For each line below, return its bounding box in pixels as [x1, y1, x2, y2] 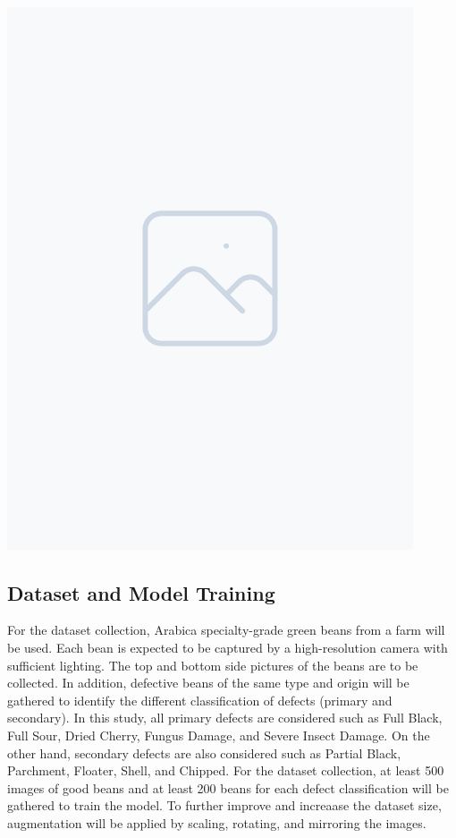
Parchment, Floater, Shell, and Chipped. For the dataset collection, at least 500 [7, 761, 444, 780]
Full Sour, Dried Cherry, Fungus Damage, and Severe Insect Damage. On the [7, 725, 430, 744]
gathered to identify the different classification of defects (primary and [7, 690, 393, 709]
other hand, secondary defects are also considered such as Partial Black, [7, 743, 401, 762]
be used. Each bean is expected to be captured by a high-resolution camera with [7, 637, 448, 656]
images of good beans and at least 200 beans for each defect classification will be [7, 778, 449, 797]
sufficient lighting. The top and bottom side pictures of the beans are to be [7, 655, 418, 674]
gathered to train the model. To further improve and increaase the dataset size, [7, 796, 442, 815]
